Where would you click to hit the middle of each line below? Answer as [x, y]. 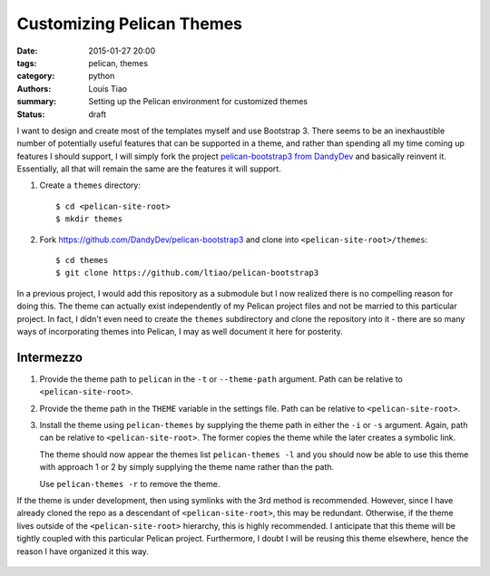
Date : [27, 51]
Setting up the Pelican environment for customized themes [198, 102]
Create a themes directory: [90, 185]
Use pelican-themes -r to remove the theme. [130, 483]
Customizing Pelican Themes [130, 24]
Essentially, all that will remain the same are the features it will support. [149, 169]
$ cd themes [82, 260]
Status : [31, 114]
